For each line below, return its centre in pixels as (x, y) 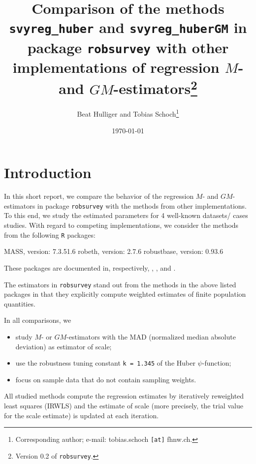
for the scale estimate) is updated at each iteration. (81, 415)
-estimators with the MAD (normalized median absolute (151, 336)
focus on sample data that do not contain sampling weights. (106, 379)
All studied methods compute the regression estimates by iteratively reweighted (124, 396)
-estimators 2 (155, 87)
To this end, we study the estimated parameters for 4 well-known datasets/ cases (126, 215)
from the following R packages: (50, 234)
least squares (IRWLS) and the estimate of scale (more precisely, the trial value (124, 405)
